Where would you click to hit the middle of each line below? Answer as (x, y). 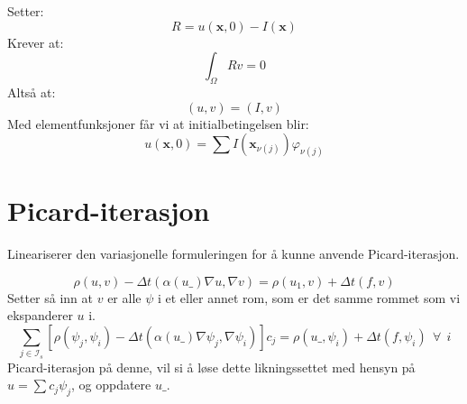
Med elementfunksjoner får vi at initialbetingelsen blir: (158, 123)
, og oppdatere (111, 385)
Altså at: (32, 92)
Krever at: (36, 42)
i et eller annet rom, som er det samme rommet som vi (309, 297)
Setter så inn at (50, 297)
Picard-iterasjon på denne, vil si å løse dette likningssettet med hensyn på (211, 367)
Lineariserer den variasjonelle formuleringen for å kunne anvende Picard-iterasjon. (233, 254)
